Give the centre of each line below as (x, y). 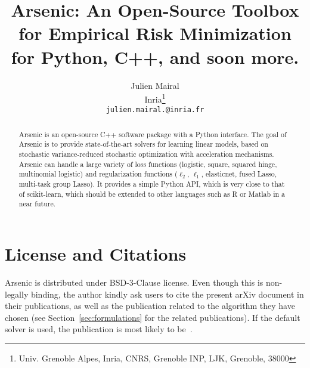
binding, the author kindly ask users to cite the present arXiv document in (167, 294)
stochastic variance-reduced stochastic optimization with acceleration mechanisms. (146, 154)
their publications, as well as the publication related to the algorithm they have (150, 306)
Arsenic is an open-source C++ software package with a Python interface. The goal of (153, 134)
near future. (37, 204)
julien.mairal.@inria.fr (155, 110)
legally (17, 294)
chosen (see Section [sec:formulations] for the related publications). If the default (153, 317)
